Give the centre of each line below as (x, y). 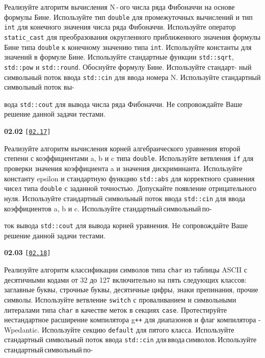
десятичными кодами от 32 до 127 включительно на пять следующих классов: (125, 279)
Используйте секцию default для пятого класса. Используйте (138, 329)
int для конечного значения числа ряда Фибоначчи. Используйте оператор (120, 27)
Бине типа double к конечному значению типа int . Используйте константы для (128, 47)
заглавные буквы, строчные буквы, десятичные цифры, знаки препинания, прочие (131, 290)
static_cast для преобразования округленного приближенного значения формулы (132, 36)
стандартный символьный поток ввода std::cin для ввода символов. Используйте (130, 339)
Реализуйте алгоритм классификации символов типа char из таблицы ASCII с (126, 269)
